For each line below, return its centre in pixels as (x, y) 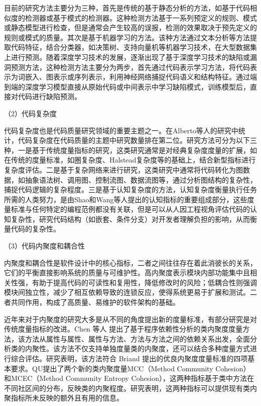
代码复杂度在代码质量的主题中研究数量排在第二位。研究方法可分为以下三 (137, 140)
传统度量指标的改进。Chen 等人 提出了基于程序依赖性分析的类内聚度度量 (123, 329)
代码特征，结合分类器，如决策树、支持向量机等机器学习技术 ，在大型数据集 (134, 47)
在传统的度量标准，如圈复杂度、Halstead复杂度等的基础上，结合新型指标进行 (130, 160)
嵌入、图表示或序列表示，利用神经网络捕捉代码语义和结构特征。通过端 (141, 77)
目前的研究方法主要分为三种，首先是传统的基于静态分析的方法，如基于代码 (127, 8)
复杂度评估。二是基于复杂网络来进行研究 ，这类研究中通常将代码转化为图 (123, 169)
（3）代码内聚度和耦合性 (44, 246)
